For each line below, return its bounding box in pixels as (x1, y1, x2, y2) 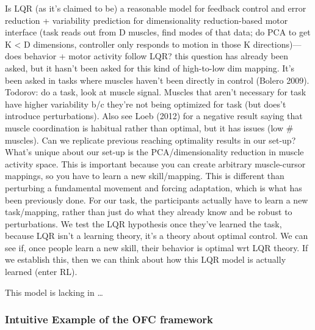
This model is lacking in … (5, 285, 103, 298)
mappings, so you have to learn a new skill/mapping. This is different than (5, 169, 284, 182)
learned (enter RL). (5, 265, 78, 278)
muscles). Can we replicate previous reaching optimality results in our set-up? (5, 133, 296, 146)
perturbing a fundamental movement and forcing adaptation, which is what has (5, 181, 302, 194)
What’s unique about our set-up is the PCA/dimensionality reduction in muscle (5, 145, 304, 158)
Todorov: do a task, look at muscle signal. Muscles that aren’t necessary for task (5, 86, 306, 98)
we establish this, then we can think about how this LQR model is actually (5, 253, 286, 266)
